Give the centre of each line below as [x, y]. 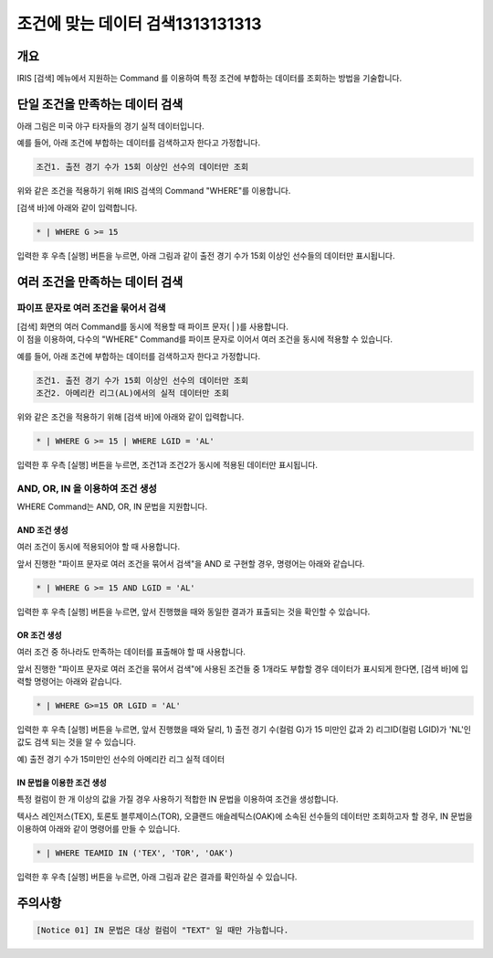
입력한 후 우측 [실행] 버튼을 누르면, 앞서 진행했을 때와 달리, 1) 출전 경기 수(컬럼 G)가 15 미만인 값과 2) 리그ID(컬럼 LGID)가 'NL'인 [244, 729]
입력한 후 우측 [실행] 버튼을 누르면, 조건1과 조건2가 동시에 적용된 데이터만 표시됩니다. [168, 464]
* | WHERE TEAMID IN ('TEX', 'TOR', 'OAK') [135, 853]
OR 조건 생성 [40, 634]
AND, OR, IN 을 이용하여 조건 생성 [87, 488]
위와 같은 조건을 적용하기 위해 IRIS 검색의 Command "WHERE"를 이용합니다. [154, 191]
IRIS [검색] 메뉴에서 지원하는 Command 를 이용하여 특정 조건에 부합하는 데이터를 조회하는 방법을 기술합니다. [209, 79]
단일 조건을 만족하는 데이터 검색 [100, 104]
